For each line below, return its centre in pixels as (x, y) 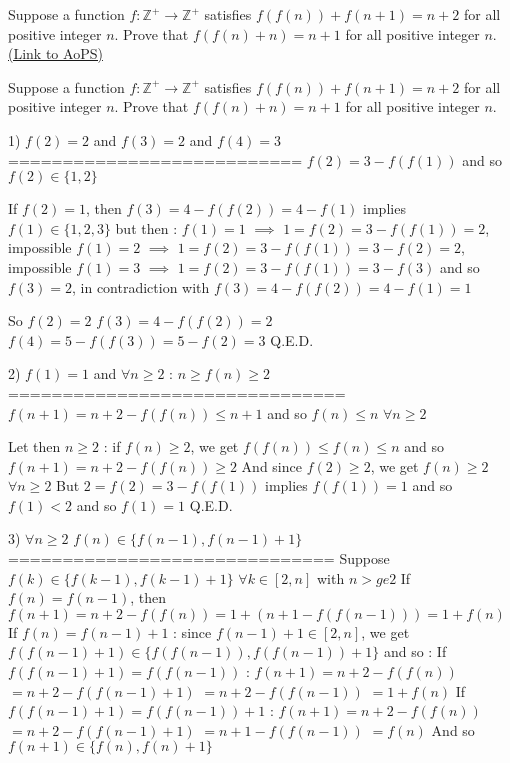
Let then (34, 446)
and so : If (415, 651)
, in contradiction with (141, 286)
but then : (146, 227)
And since (271, 465)
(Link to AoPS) (55, 53)
